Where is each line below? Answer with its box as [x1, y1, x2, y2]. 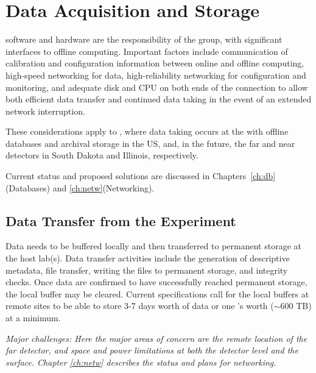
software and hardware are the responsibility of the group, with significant [5, 33, 283, 46]
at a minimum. [5, 311, 61, 324]
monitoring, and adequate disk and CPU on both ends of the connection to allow [5, 80, 308, 93]
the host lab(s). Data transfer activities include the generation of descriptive [5, 252, 290, 265]
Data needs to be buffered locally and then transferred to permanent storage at [5, 240, 301, 252]
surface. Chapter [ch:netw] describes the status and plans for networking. [5, 355, 276, 368]
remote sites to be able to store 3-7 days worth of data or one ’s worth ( [5, 299, 274, 312]
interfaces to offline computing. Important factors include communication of [5, 44, 288, 57]
